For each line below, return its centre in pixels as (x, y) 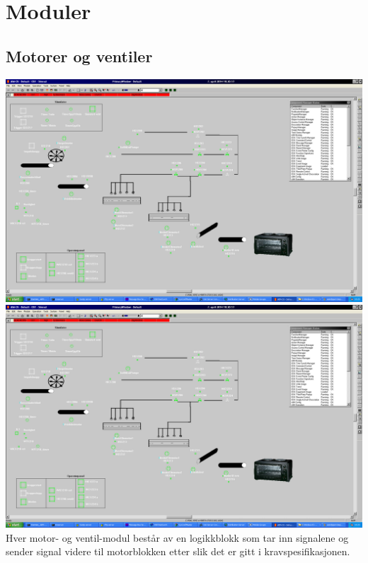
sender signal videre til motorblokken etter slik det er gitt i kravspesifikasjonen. (178, 551)
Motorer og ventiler (79, 56)
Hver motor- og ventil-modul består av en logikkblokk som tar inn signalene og (177, 537)
